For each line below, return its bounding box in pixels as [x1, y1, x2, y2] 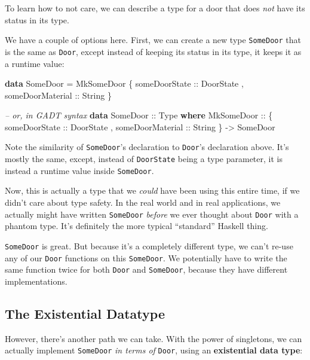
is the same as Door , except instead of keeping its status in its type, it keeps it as [5, 45, 302, 57]
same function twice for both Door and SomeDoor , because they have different [5, 263, 288, 276]
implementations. [5, 274, 67, 287]
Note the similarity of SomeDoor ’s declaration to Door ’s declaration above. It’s [5, 141, 289, 153]
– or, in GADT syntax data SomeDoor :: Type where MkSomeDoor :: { [5, 109, 273, 121]
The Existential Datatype [5, 304, 165, 322]
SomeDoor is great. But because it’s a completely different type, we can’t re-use [5, 239, 293, 252]
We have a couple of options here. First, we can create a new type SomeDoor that [5, 33, 301, 46]
